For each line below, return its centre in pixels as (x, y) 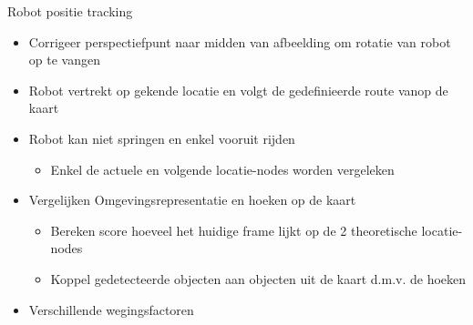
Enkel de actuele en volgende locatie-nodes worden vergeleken (222, 169)
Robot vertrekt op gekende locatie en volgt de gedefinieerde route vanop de (238, 90)
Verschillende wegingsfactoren (111, 309)
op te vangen (64, 60)
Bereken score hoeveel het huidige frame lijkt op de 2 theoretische (234, 230)
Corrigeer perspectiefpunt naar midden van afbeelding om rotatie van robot (240, 41)
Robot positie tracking (70, 11)
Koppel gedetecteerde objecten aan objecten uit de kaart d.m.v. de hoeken (258, 278)
